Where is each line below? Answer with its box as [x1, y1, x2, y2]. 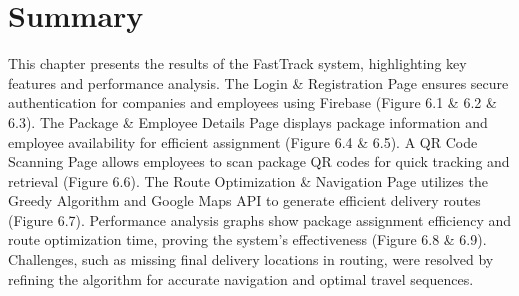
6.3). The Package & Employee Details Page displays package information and [8, 111, 488, 132]
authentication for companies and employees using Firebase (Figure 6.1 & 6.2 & [8, 92, 497, 113]
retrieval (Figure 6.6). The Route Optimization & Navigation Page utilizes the [8, 170, 488, 191]
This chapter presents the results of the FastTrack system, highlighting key [8, 53, 467, 74]
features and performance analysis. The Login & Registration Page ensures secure [8, 72, 509, 93]
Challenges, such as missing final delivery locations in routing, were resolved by [8, 249, 494, 270]
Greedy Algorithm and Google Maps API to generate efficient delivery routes [8, 190, 481, 211]
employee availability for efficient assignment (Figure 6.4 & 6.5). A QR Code [8, 131, 478, 152]
